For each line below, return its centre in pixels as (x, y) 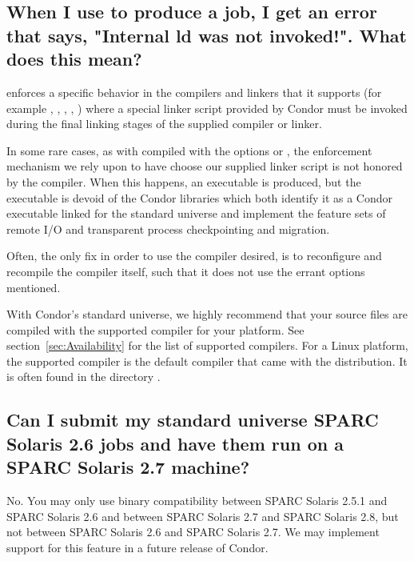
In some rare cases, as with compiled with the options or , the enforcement (189, 150)
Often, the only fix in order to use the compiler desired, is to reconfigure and (194, 256)
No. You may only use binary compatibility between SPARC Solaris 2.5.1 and (197, 501)
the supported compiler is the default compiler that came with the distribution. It (207, 361)
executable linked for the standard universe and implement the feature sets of (196, 213)
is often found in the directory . (84, 377)
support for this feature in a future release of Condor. (137, 547)
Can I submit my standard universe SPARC (193, 420)
